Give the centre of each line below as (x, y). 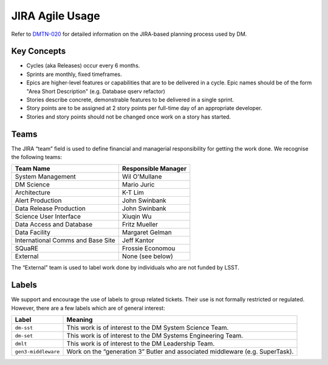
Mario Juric (138, 185)
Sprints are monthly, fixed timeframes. (74, 74)
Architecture (33, 193)
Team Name (33, 169)
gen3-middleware (37, 351)
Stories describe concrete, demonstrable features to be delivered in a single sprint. (130, 100)
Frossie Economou (149, 248)
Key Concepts (39, 51)
